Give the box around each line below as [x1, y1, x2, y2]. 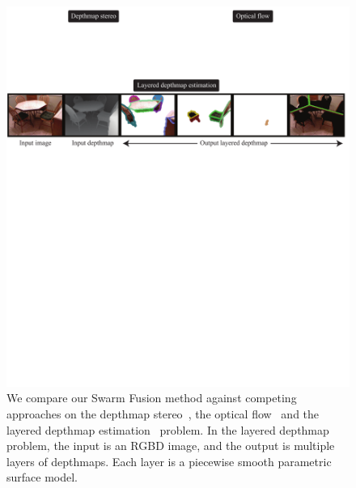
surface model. [6, 469, 78, 486]
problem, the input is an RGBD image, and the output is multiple [6, 437, 335, 454]
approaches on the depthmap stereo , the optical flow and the [6, 405, 320, 422]
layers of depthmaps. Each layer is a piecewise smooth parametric [6, 452, 332, 469]
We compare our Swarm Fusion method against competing [6, 389, 297, 406]
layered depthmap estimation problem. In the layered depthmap [6, 421, 329, 438]
